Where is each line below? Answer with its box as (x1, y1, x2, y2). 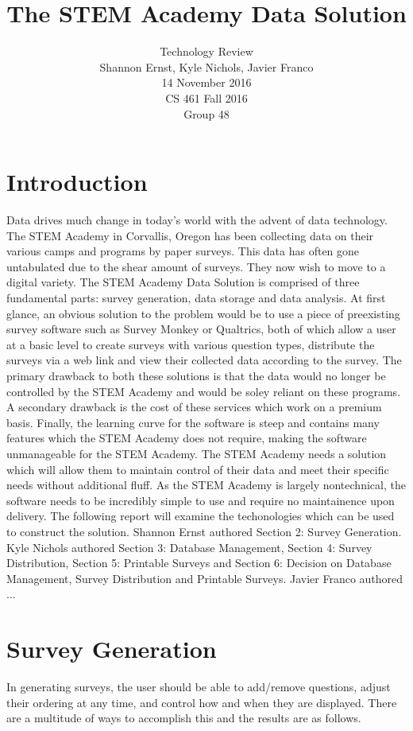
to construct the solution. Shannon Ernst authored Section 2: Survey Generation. (6, 523, 402, 539)
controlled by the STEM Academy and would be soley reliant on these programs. (6, 383, 401, 399)
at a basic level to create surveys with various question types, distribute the (6, 336, 375, 352)
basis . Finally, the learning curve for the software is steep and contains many (6, 414, 380, 430)
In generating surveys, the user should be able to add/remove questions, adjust (6, 679, 391, 694)
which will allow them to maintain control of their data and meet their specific (6, 461, 389, 477)
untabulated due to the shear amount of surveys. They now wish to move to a (6, 258, 386, 274)
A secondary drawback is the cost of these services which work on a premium (6, 399, 382, 415)
